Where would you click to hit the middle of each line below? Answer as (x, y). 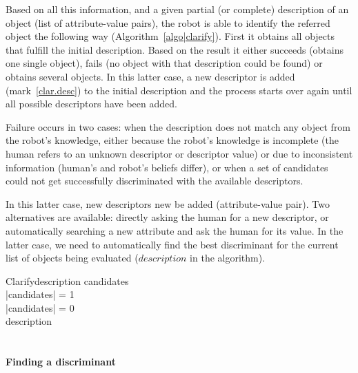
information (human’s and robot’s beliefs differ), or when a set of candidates (167, 167)
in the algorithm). (228, 258)
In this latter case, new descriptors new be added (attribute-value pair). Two (168, 203)
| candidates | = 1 (40, 294)
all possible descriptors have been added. (91, 104)
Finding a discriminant (61, 362)
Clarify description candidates (67, 280)
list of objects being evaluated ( (72, 258)
